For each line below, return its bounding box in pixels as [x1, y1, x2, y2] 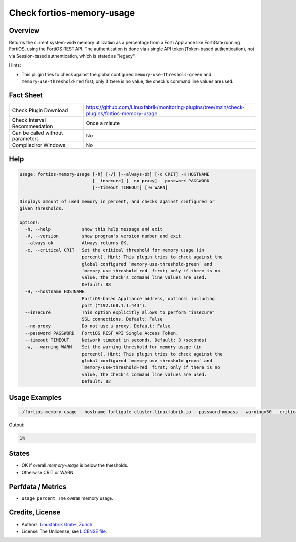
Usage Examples [9, 393, 62, 402]
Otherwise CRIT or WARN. [21, 469, 75, 475]
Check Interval [12, 116, 46, 123]
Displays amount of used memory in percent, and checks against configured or [19, 199, 215, 205]
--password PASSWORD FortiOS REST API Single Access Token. [25, 330, 179, 336]
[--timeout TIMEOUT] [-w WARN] [92, 185, 168, 190]
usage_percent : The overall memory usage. [21, 495, 113, 501]
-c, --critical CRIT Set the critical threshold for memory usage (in [25, 247, 205, 253]
